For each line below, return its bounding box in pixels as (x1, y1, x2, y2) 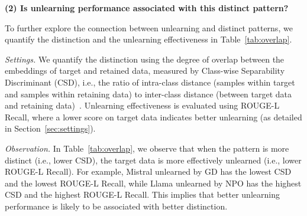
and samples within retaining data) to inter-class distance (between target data (5, 87, 292, 100)
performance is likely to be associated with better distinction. (5, 199, 228, 212)
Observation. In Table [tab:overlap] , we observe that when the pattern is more (5, 142, 289, 154)
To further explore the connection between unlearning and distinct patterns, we (5, 21, 293, 34)
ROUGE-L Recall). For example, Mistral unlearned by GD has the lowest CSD (5, 165, 292, 178)
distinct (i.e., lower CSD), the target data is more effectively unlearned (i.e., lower (5, 153, 302, 166)
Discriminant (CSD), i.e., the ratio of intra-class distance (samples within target (5, 76, 295, 88)
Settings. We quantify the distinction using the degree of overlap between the (5, 53, 285, 65)
